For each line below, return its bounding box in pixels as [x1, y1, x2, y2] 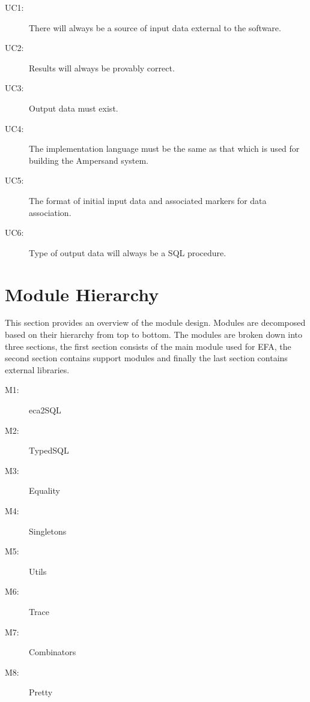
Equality [29, 484, 60, 497]
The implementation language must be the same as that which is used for [29, 142, 300, 155]
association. [29, 206, 71, 218]
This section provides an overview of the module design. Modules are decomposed [5, 316, 306, 329]
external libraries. [5, 363, 70, 376]
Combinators [29, 646, 76, 658]
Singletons [29, 524, 67, 537]
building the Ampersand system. [29, 154, 149, 166]
